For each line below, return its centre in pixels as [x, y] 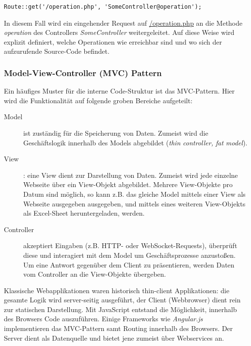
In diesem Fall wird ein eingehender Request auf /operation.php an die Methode [123, 23]
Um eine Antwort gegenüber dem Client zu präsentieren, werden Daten [129, 264]
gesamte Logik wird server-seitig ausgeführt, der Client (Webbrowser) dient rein [122, 300]
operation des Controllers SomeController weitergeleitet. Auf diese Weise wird [119, 32]
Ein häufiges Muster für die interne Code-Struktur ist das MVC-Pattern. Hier [119, 91]
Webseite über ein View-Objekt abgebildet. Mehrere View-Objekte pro [128, 184]
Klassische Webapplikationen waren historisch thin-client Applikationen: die [117, 290]
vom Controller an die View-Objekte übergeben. [95, 274]
